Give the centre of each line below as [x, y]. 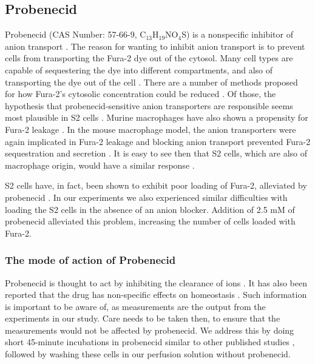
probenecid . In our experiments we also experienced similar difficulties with [146, 197]
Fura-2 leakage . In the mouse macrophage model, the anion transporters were [151, 129]
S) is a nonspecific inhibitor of [237, 34]
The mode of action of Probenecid [90, 260]
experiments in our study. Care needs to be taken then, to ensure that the [143, 318]
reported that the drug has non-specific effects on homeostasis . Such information [156, 295]
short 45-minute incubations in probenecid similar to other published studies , [150, 342]
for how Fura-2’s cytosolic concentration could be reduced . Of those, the [141, 94]
